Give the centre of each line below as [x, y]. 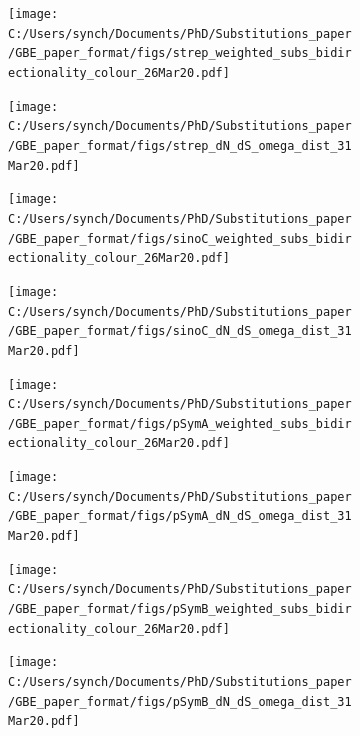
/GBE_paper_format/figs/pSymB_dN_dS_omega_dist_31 [180, 701]
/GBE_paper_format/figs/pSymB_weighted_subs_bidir [180, 609]
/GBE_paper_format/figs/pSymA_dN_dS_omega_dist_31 [180, 516]
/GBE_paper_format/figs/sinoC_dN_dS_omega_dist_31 [180, 331]
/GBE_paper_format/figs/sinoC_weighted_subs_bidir [180, 238]
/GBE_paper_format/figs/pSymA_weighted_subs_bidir [180, 423]
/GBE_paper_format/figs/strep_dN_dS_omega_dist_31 [180, 145]
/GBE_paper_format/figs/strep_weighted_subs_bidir [180, 53]
